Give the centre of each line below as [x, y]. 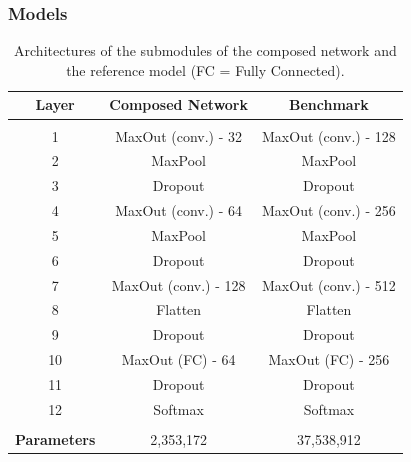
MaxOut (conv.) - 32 [179, 135]
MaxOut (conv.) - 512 [329, 284]
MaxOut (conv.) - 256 [329, 210]
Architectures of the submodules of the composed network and [205, 50]
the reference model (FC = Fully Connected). [205, 69]
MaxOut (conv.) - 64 [179, 210]
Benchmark [329, 104]
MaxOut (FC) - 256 [329, 359]
